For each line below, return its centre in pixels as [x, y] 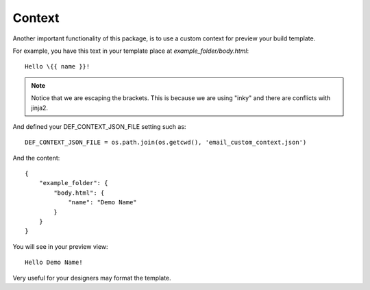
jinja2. [39, 108]
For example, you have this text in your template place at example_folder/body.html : [131, 51]
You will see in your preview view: [61, 246]
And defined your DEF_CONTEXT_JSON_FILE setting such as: [99, 126]
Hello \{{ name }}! [58, 67]
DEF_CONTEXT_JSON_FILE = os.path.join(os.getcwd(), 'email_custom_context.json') [166, 143]
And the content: [36, 158]
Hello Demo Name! [54, 263]
